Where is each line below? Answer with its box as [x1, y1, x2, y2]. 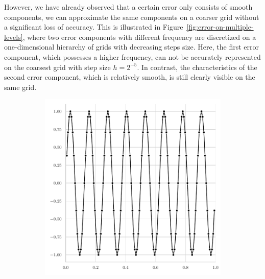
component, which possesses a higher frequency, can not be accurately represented [4, 51, 261, 62]
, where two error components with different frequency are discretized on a [22, 31, 256, 42]
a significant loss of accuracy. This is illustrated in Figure [4, 21, 183, 32]
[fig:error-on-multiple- [186, 21, 254, 32]
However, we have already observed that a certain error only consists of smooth [4, 2, 253, 12]
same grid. [4, 81, 37, 92]
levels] [4, 31, 23, 42]
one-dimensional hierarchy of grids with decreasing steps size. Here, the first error [4, 41, 259, 52]
